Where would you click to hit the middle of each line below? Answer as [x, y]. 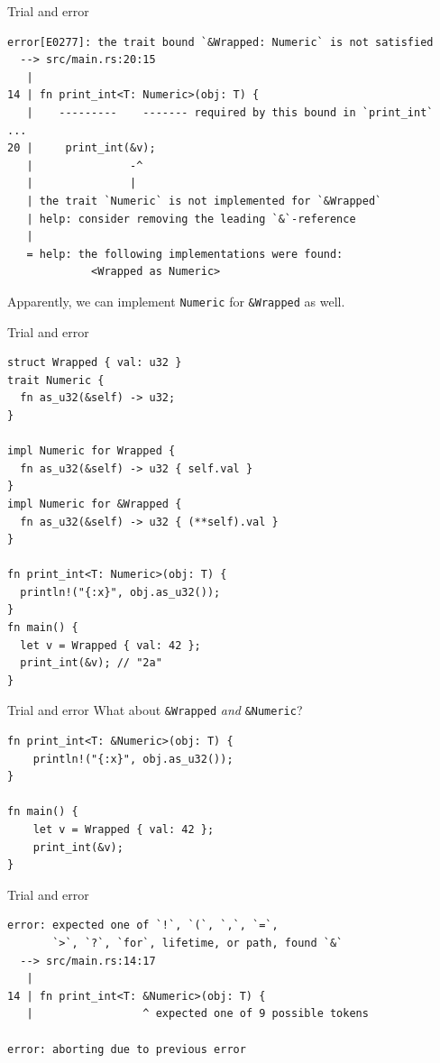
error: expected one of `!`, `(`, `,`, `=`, [143, 926]
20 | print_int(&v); [82, 148]
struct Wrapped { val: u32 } [95, 363]
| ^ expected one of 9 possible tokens [197, 1014]
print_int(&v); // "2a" [91, 663]
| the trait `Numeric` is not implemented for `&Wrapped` [204, 201]
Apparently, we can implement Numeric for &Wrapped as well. [176, 301]
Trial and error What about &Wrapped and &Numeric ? [155, 710]
